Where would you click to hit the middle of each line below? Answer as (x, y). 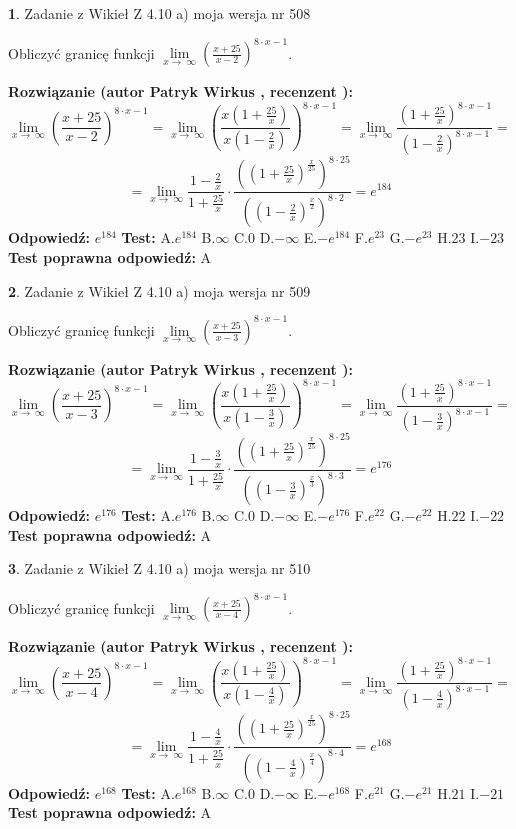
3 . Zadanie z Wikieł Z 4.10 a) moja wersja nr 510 (159, 568)
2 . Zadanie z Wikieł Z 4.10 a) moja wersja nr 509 (159, 290)
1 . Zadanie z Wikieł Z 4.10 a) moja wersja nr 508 (159, 13)
